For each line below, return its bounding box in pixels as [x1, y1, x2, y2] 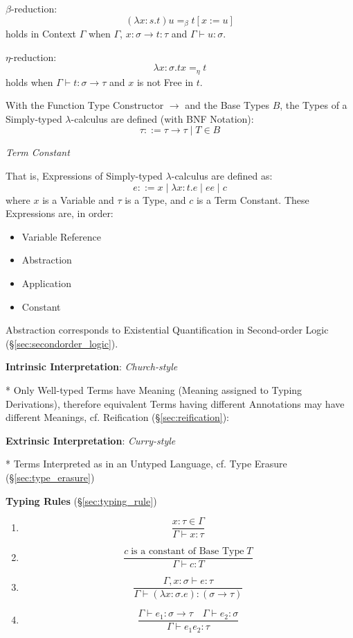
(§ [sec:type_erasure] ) [6, 469, 95, 484]
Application [21, 276, 71, 291]
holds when [6, 74, 53, 89]
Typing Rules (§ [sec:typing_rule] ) [6, 493, 157, 508]
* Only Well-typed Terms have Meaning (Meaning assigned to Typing [6, 383, 302, 397]
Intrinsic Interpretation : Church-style [6, 359, 178, 374]
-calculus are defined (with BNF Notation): [71, 111, 254, 126]
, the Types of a [280, 98, 347, 112]
